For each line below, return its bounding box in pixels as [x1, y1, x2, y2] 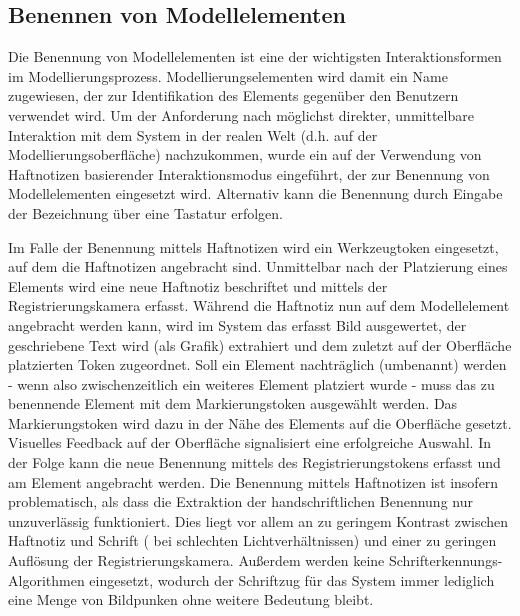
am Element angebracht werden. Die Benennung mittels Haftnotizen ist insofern [8, 471, 499, 492]
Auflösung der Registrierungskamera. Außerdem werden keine [8, 550, 385, 571]
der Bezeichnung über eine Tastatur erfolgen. [8, 202, 283, 223]
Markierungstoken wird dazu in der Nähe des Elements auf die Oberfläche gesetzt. [8, 412, 512, 433]
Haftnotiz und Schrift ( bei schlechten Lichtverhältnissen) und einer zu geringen [8, 530, 497, 551]
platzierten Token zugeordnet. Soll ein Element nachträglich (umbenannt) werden [8, 354, 507, 375]
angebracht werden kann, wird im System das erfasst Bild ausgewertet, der [8, 314, 467, 335]
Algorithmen [8, 569, 85, 590]
